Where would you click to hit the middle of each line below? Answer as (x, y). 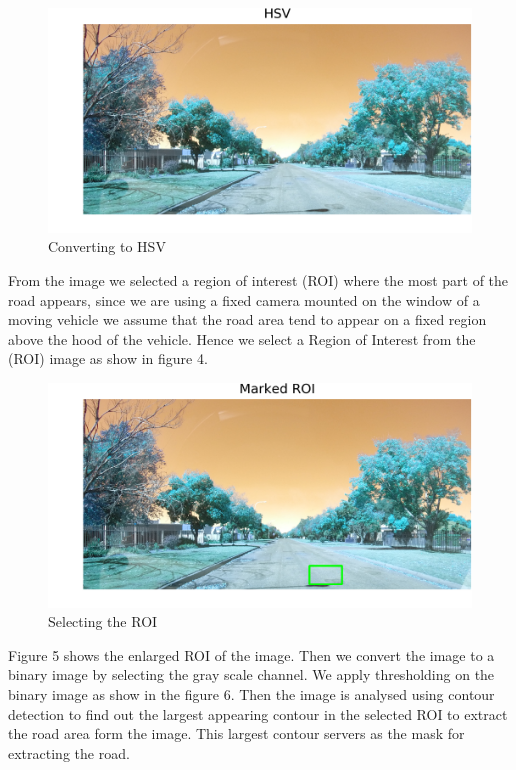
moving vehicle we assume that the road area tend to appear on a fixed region (247, 319)
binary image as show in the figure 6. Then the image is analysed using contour (251, 693)
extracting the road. (69, 752)
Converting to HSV (107, 246)
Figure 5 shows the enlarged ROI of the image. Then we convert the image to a (251, 654)
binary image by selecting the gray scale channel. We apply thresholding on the (251, 674)
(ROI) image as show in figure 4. (108, 358)
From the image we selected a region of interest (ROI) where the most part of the (258, 279)
